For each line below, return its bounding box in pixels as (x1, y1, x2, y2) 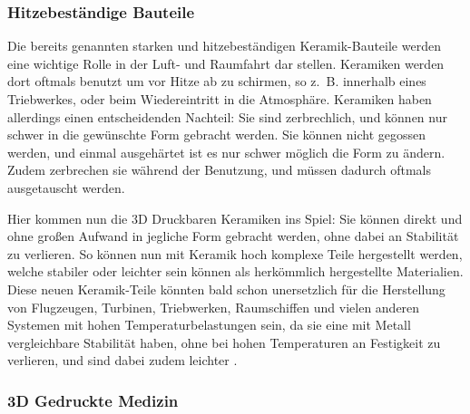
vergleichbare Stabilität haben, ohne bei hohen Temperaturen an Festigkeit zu (7, 332, 441, 351)
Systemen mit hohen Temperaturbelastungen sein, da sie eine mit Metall (7, 315, 411, 334)
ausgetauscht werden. (7, 178, 125, 197)
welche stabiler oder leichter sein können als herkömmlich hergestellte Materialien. (7, 262, 464, 281)
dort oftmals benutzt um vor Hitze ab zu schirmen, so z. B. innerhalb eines (7, 72, 426, 91)
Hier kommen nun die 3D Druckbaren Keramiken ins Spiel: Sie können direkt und (7, 208, 463, 227)
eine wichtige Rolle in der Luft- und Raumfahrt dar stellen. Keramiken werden (7, 53, 445, 72)
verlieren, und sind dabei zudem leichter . (7, 351, 238, 370)
